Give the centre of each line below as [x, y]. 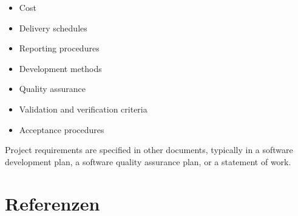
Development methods [60, 68]
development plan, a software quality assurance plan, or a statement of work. [148, 161]
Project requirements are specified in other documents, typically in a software [149, 150]
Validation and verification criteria [83, 109]
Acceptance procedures [62, 129]
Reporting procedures [59, 48]
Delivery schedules [53, 28]
